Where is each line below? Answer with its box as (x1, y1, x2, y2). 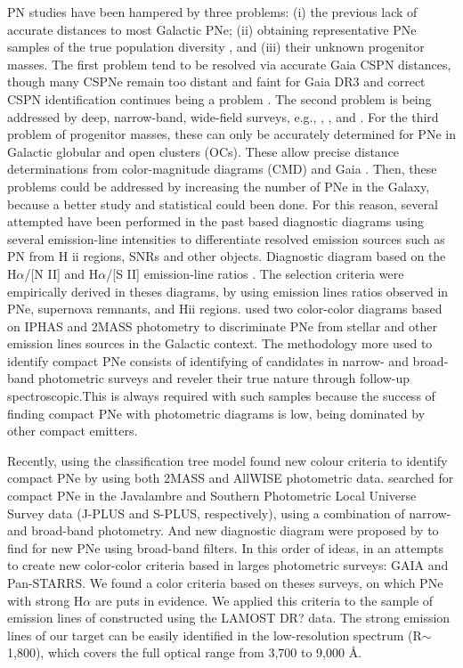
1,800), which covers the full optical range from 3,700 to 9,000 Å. (7, 643, 362, 662)
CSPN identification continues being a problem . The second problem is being (7, 89, 432, 108)
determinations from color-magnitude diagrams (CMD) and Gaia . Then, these (7, 159, 437, 178)
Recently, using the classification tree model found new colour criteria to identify (7, 451, 448, 469)
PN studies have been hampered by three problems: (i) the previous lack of (7, 3, 418, 20)
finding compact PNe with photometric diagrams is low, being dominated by (7, 403, 426, 422)
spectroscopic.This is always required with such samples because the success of (7, 387, 435, 405)
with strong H (7, 591, 84, 609)
